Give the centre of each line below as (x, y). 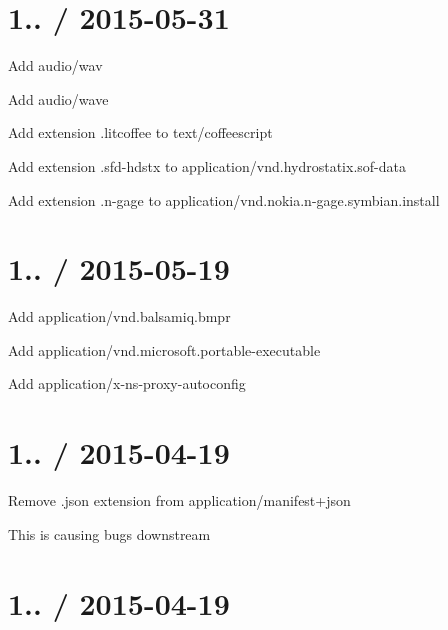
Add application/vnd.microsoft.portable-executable (164, 349)
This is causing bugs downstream (109, 533)
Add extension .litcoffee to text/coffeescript (140, 132)
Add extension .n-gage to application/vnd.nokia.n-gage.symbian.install (224, 199)
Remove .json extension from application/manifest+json (179, 500)
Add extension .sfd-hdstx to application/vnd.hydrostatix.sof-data (207, 165)
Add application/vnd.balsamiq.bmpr (119, 316)
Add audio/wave (58, 98)
